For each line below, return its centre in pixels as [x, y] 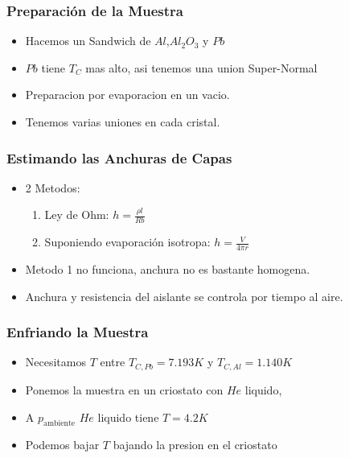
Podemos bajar [62, 445]
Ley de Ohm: [77, 215]
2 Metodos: [53, 187]
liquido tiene [128, 417]
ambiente [60, 424]
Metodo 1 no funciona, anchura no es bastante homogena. [168, 269]
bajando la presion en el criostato [195, 445]
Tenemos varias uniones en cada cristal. [123, 122]
